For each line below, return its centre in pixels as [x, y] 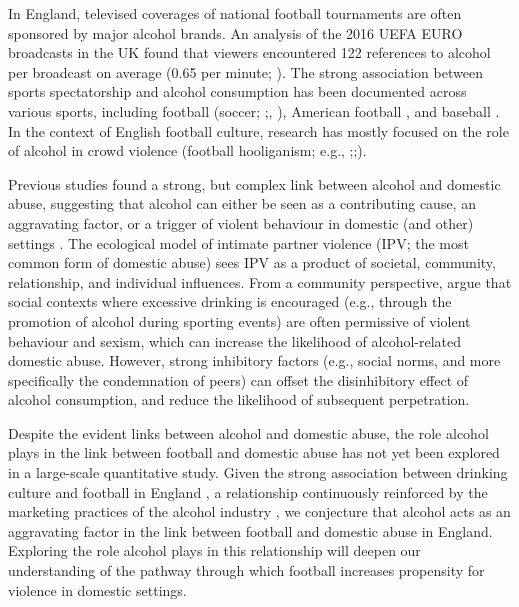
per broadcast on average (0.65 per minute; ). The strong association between [245, 71]
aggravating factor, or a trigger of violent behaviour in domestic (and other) [241, 222]
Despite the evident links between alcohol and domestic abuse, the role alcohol [248, 432]
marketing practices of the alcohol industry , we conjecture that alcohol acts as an [259, 511]
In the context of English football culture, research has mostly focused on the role [258, 130]
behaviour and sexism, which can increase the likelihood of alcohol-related [235, 340]
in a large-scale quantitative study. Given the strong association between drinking [258, 472]
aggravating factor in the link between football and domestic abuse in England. [250, 530]
